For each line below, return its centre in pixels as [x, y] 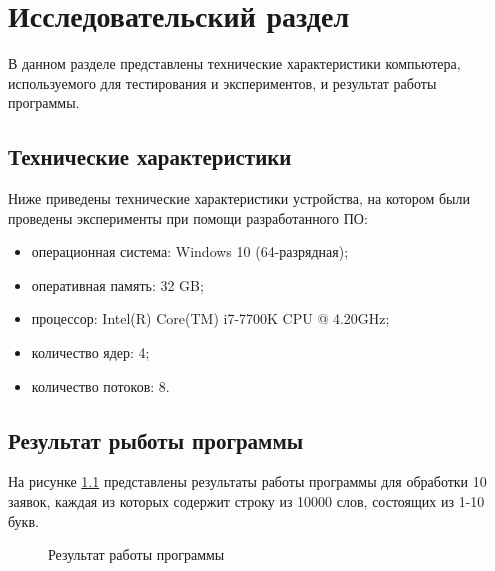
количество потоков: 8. [100, 385]
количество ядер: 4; [90, 352]
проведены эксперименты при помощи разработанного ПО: [188, 217]
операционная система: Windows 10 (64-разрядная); [190, 251]
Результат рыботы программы [156, 439]
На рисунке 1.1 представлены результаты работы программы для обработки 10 [247, 481]
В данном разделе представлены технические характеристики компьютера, [234, 63]
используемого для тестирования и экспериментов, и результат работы [222, 82]
